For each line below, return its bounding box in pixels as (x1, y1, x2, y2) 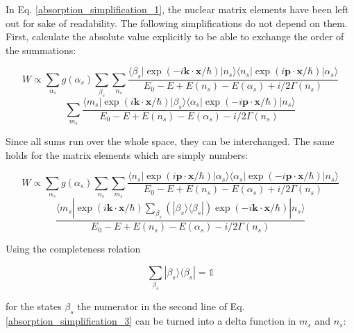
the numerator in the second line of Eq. (77, 299, 245, 314)
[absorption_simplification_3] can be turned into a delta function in (6, 314, 296, 328)
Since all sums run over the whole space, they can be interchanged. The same (6, 133, 335, 148)
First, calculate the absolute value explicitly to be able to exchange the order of (6, 29, 344, 44)
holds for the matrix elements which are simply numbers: (6, 147, 248, 162)
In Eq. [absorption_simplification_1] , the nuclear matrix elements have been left (6, 2, 349, 16)
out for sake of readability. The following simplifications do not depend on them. (6, 15, 348, 30)
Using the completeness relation (6, 241, 141, 256)
